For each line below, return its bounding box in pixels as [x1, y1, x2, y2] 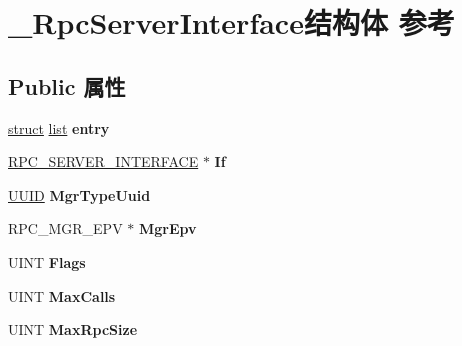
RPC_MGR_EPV [8, 218, 123, 239]
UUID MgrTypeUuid [8, 184, 151, 205]
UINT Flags [8, 251, 86, 272]
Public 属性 [8, 70, 126, 101]
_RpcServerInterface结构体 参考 [8, 2, 455, 43]
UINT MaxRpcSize [8, 319, 138, 340]
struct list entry [8, 117, 110, 138]
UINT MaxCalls [8, 285, 116, 306]
